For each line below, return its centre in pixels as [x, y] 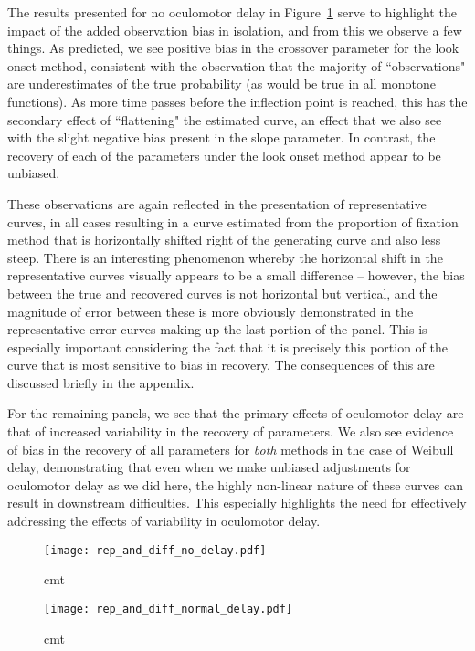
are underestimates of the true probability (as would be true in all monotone [222, 84]
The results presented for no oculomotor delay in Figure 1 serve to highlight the [232, 12]
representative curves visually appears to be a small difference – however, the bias [236, 275]
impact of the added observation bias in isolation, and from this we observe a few [235, 30]
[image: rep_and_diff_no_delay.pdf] [155, 550]
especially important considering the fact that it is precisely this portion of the [228, 346]
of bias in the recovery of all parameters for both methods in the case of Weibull [231, 449]
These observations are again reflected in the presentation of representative [217, 203]
